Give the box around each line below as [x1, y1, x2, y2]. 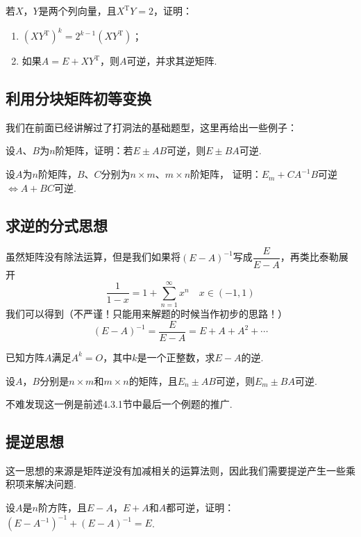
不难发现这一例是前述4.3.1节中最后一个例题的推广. [6, 397, 233, 411]
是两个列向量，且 [38, 3, 117, 17]
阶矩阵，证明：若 [55, 143, 133, 158]
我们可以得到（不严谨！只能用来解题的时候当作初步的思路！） [6, 306, 287, 321]
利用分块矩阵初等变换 [6, 88, 151, 109]
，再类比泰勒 [280, 249, 339, 264]
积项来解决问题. [6, 477, 76, 491]
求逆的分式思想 [6, 214, 108, 236]
